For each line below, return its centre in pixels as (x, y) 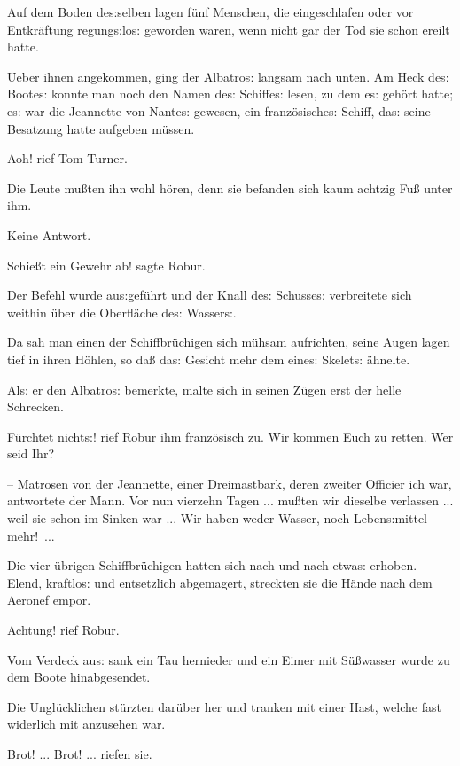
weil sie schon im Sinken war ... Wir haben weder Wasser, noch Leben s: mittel (218, 518)
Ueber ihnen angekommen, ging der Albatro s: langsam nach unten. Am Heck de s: (228, 76)
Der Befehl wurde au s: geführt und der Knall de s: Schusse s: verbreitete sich (210, 295)
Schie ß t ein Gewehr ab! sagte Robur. (106, 265)
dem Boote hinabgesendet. (79, 677)
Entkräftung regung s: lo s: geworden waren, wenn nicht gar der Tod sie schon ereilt (229, 29)
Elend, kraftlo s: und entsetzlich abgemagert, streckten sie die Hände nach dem (220, 582)
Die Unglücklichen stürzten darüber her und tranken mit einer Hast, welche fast (224, 706)
